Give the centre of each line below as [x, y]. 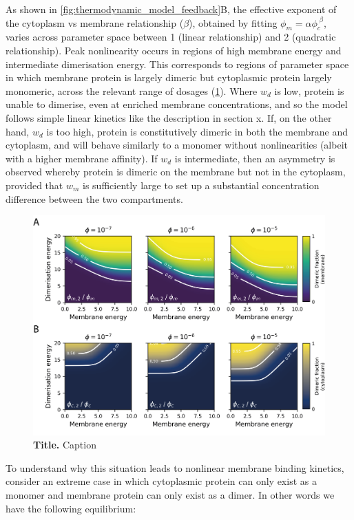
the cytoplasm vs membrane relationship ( [95, 22]
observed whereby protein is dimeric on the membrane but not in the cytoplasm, [176, 172]
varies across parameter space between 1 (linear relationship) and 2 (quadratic [171, 37]
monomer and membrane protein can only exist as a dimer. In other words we [170, 495]
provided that [34, 185]
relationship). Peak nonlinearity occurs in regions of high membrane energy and [174, 50]
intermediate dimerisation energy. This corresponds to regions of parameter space [177, 64]
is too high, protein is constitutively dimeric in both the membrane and [197, 131]
